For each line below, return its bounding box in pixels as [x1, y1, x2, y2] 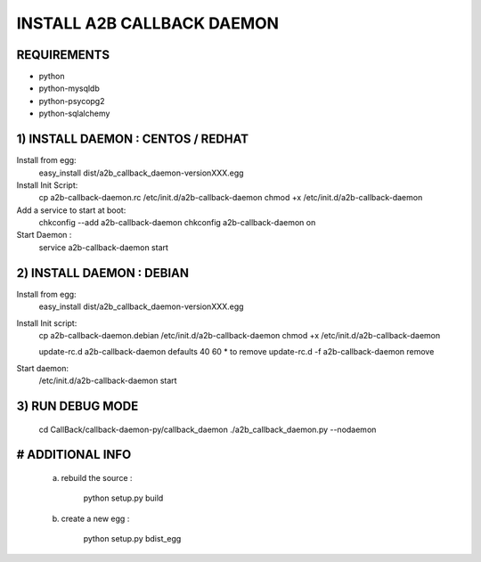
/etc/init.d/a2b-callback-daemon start [38, 375, 177, 387]
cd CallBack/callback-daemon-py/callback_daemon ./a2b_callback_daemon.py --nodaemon [38, 424, 377, 435]
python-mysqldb [38, 83, 100, 94]
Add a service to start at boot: [16, 205, 126, 216]
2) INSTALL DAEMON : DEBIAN [16, 265, 189, 281]
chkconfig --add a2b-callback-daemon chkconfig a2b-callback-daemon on [38, 217, 316, 228]
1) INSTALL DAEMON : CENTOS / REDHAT [16, 132, 249, 147]
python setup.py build [83, 493, 164, 503]
